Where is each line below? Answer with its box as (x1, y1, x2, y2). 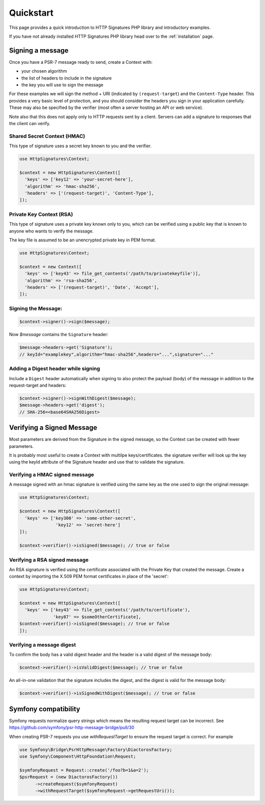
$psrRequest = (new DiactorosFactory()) (19, 774, 118, 780)
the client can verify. (9, 120, 51, 126)
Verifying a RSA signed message (9, 556, 89, 563)
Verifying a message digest (9, 642, 76, 649)
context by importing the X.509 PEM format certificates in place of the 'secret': (9, 573, 169, 579)
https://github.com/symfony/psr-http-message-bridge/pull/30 (9, 725, 134, 730)
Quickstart (9, 7, 54, 18)
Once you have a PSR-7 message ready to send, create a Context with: (9, 59, 153, 65)
